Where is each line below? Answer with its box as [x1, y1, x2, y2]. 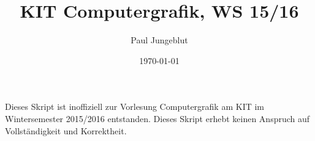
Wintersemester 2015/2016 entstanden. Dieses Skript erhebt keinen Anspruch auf [5, 112, 310, 125]
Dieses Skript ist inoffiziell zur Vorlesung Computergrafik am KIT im [5, 100, 265, 113]
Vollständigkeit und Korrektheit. [5, 124, 127, 137]
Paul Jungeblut [131, 34, 188, 46]
